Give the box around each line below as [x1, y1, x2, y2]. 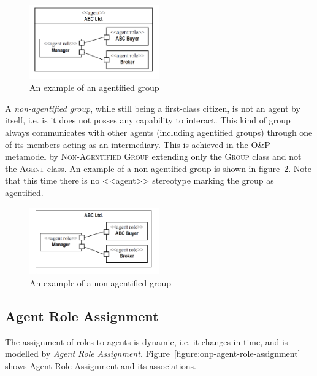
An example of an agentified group [29, 81, 159, 94]
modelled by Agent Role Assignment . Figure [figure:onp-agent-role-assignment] [5, 347, 300, 360]
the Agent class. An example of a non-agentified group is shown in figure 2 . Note [5, 162, 311, 174]
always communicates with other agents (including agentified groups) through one [5, 126, 313, 139]
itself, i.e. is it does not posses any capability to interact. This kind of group [5, 114, 291, 127]
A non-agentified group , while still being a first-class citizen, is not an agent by [5, 101, 300, 114]
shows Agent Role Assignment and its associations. [5, 359, 196, 372]
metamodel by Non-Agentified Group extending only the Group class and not [5, 150, 302, 163]
